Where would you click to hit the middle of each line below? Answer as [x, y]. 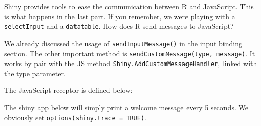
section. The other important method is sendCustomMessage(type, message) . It [130, 53]
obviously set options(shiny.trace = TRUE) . [75, 117]
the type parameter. [35, 73]
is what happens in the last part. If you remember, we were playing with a [120, 16]
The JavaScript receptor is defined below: [68, 90]
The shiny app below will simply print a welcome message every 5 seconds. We [126, 107]
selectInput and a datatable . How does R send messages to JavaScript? [119, 26]
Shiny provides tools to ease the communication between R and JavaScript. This [129, 6]
